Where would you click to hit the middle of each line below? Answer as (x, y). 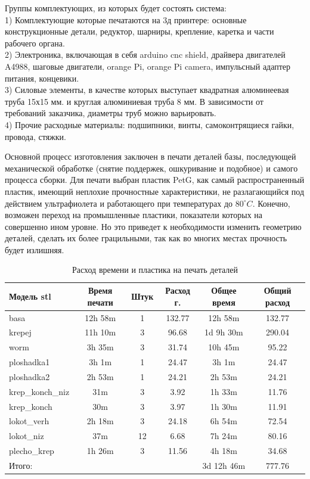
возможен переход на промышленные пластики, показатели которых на (134, 215)
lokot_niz (27, 436)
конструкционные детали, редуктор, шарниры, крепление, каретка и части (139, 31)
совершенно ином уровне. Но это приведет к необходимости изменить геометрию (153, 226)
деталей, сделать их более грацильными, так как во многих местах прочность (146, 238)
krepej (20, 332)
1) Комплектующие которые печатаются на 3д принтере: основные (126, 19)
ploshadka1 (30, 362)
